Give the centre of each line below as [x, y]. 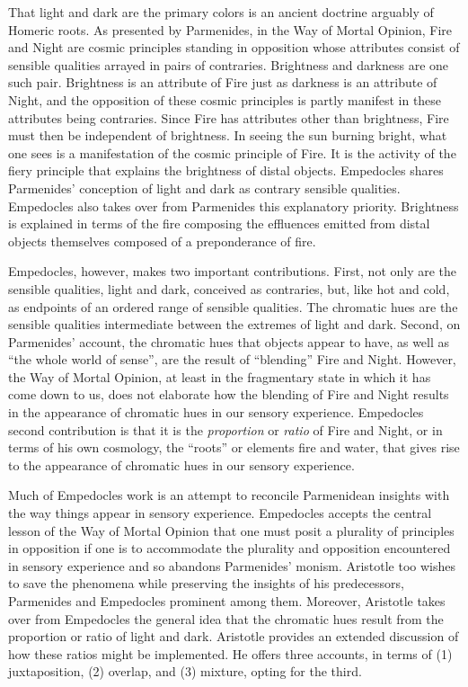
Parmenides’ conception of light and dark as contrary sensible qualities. [204, 187]
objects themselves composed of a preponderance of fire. [162, 241]
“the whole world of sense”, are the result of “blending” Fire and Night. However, [232, 359]
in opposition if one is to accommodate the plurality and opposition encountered [230, 548]
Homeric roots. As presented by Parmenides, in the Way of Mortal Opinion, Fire [230, 29]
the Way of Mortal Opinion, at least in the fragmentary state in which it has [220, 376]
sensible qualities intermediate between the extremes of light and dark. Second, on [234, 324]
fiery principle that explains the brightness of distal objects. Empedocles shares [226, 170]
